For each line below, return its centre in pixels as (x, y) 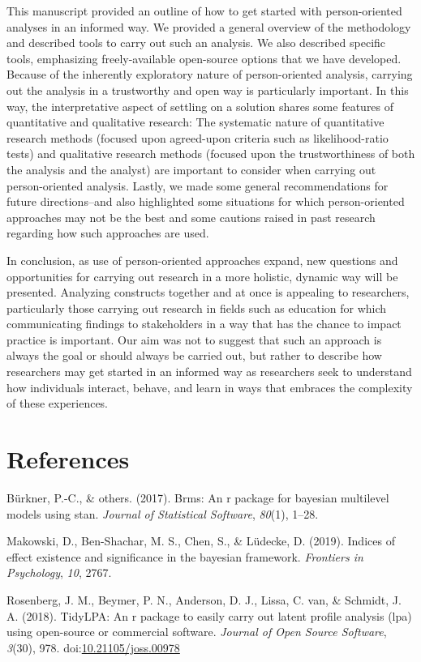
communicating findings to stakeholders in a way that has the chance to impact (204, 324)
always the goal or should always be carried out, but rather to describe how (194, 355)
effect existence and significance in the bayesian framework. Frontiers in (185, 556)
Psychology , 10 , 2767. (59, 572)
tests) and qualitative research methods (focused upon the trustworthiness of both (211, 154)
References (68, 459)
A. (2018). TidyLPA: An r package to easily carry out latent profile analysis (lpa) (209, 615)
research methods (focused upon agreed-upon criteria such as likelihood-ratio (198, 137)
